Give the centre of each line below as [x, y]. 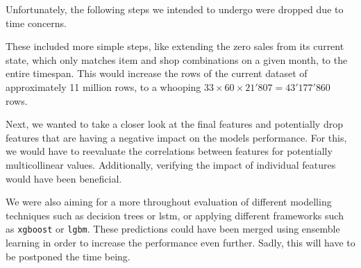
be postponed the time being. [68, 256]
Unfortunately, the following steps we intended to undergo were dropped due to [175, 9]
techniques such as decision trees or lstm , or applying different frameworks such [175, 215]
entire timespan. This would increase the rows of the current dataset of [157, 73]
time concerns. [36, 23]
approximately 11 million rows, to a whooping [103, 86]
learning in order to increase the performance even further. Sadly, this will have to [180, 242]
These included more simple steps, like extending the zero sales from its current [175, 46]
